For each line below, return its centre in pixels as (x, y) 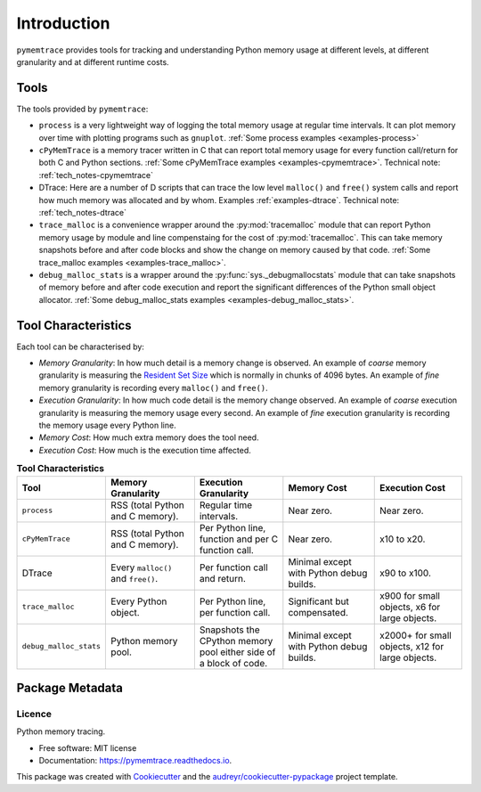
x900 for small (410, 595)
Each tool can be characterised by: (80, 347)
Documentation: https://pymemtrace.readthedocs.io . (135, 761)
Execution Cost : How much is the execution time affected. (145, 450)
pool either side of (237, 652)
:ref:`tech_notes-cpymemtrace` (96, 175)
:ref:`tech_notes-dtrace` (82, 212)
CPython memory (236, 641)
